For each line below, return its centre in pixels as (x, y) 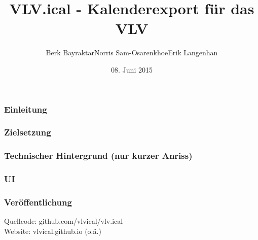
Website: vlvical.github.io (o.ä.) (53, 231)
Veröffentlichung (38, 202)
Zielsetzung (28, 132)
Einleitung (26, 109)
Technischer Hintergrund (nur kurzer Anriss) (98, 156)
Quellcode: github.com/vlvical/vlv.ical (64, 221)
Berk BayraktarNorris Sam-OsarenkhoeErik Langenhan (132, 53)
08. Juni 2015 (132, 69)
